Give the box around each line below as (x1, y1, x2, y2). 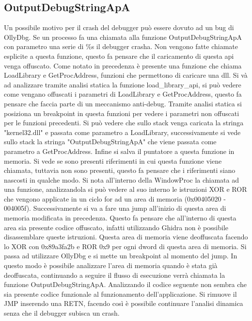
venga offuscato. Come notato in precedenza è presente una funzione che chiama (4, 60, 242, 70)
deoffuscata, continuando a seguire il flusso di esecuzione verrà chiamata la (4, 270, 225, 280)
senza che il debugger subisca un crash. (4, 308, 120, 318)
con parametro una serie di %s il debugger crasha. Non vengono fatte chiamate (4, 41, 238, 51)
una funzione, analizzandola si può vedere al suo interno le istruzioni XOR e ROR (4, 184, 247, 194)
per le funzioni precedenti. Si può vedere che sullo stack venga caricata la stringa (4, 118, 244, 128)
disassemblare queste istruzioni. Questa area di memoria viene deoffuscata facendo (4, 232, 248, 242)
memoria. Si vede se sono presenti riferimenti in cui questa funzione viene (4, 155, 222, 166)
